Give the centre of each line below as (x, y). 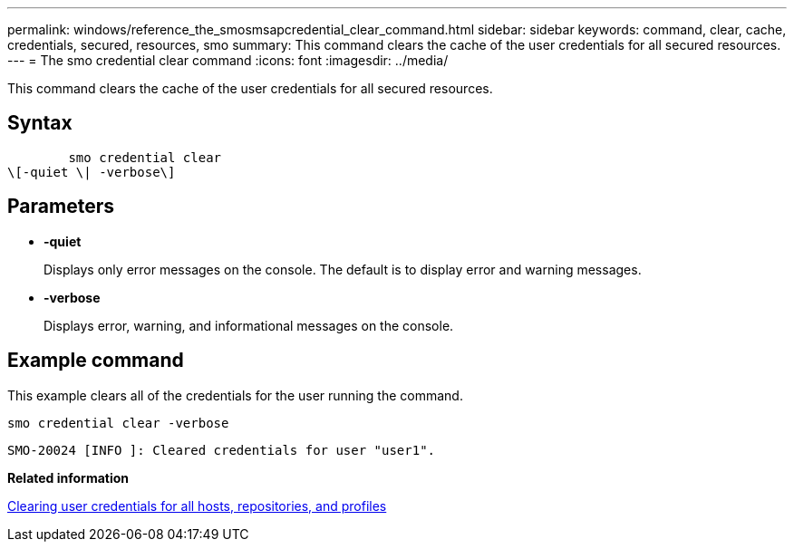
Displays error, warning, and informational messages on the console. (249, 325)
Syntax (40, 123)
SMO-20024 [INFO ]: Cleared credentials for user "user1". (222, 450)
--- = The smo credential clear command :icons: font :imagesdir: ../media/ (228, 60)
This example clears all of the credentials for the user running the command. (235, 395)
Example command (96, 361)
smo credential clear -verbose (118, 423)
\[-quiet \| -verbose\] (92, 172)
